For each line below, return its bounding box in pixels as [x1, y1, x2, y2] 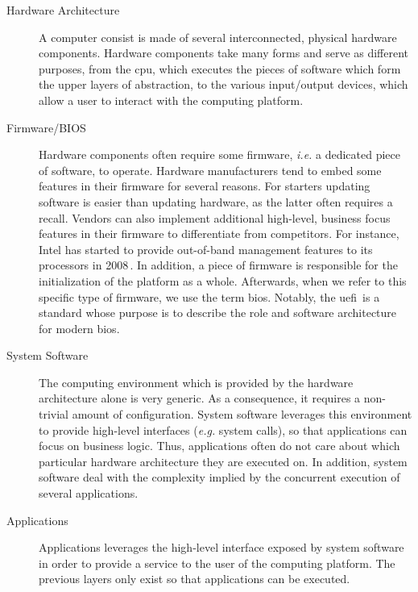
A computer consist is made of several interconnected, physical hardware [39, 28, 397, 45]
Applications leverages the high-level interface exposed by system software [39, 539, 404, 556]
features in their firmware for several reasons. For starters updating [39, 177, 370, 194]
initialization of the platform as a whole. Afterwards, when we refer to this [39, 272, 407, 289]
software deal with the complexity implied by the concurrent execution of [39, 469, 400, 486]
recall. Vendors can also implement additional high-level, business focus [39, 209, 391, 226]
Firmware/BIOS [6, 119, 86, 135]
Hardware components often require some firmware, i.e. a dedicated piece [39, 146, 401, 163]
